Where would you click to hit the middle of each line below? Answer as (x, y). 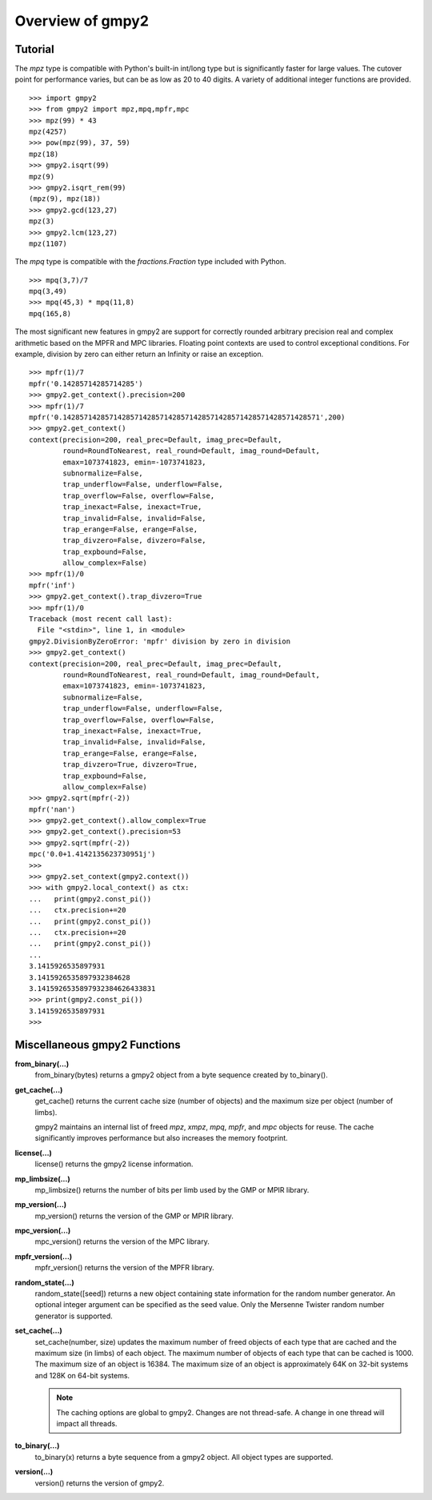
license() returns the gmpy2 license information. (114, 1164)
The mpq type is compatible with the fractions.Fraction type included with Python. (151, 262)
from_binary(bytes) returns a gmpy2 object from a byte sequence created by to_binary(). (181, 1075)
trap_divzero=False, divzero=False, (135, 541)
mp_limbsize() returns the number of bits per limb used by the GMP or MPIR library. (172, 1189)
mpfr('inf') (52, 585)
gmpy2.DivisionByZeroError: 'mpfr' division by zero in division (160, 641)
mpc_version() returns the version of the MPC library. (122, 1241)
